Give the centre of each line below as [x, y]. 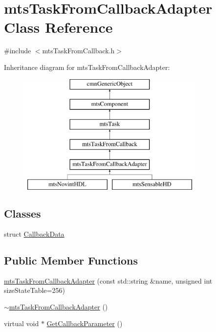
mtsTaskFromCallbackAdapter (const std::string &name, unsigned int [108, 280]
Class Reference [58, 27]
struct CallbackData [34, 234]
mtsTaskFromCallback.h [78, 51]
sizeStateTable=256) [34, 290]
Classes [22, 213]
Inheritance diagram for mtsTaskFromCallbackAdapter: [87, 67]
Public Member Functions [71, 260]
